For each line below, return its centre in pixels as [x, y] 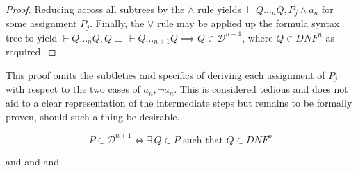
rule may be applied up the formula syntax [249, 23]
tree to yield [32, 37]
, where [258, 37]
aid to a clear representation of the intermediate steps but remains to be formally [179, 102]
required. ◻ [31, 52]
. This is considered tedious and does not [261, 89]
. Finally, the [117, 23]
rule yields [219, 9]
